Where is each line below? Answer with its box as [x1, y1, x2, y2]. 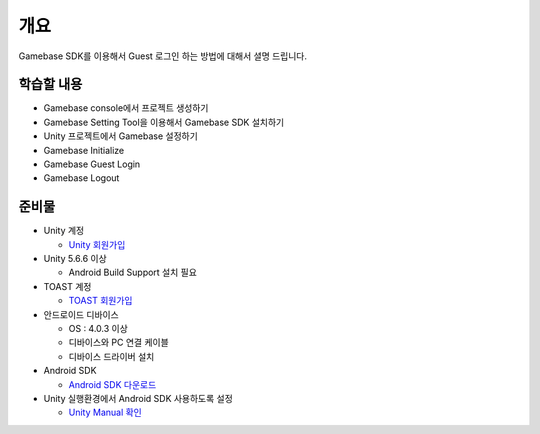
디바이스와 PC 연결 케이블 [68, 336, 169, 349]
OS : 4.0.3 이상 [68, 323, 129, 335]
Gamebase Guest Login [43, 158, 141, 170]
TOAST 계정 [43, 280, 92, 292]
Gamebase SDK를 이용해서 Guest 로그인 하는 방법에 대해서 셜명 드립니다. [18, 50, 308, 62]
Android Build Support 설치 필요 [68, 266, 197, 279]
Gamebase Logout [43, 172, 120, 184]
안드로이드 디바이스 [43, 308, 119, 320]
